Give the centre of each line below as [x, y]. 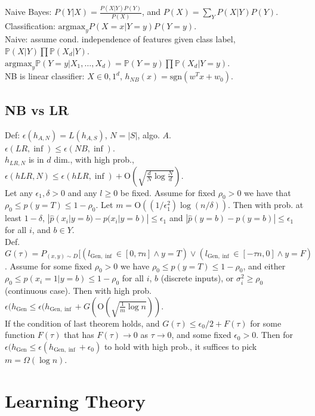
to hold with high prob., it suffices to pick [180, 347]
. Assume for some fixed [49, 266]
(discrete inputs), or [197, 278]
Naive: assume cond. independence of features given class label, [120, 39]
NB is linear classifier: [45, 76]
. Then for [275, 335]
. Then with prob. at [266, 205]
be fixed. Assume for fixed [168, 192]
